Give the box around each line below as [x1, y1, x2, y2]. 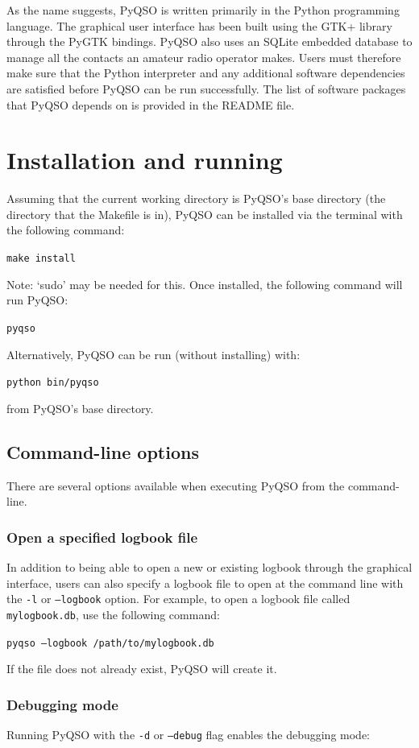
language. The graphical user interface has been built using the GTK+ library [6, 17, 392, 34]
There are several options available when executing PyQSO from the [6, 477, 345, 494]
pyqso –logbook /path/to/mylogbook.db [6, 637, 214, 649]
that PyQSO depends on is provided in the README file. [6, 96, 295, 113]
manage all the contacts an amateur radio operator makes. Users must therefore [6, 48, 401, 65]
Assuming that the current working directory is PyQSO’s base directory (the [6, 190, 386, 207]
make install [6, 253, 76, 265]
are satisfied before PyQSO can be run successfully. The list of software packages [6, 80, 406, 97]
